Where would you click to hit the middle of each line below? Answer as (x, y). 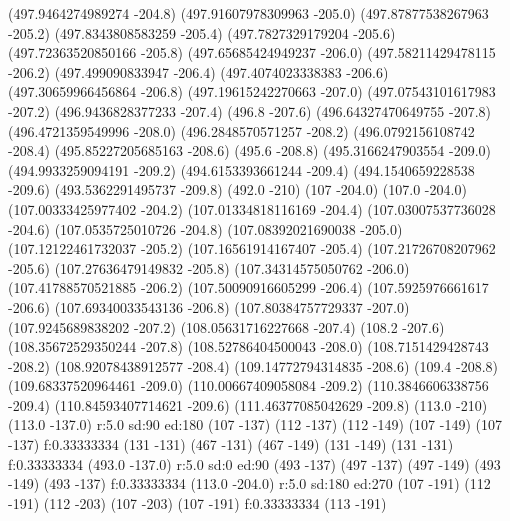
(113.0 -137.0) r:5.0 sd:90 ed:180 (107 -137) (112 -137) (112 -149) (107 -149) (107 (255, 424)
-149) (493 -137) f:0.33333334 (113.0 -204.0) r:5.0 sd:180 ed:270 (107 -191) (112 (249, 483)
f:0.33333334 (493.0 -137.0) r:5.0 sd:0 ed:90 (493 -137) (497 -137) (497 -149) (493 (254, 463)
